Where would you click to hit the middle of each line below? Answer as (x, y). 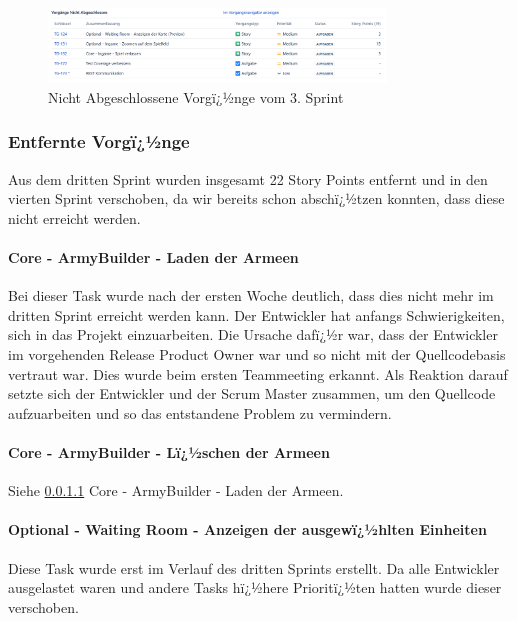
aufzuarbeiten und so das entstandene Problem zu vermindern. (200, 412)
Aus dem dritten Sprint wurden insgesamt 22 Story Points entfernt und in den (248, 178)
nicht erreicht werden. (74, 217)
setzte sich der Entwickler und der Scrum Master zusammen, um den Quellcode (252, 393)
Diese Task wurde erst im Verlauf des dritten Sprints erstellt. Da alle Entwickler (254, 567)
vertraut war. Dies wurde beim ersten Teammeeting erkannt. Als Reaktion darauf (258, 373)
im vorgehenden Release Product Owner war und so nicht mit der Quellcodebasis (257, 353)
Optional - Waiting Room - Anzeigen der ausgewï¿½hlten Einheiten (247, 529)
